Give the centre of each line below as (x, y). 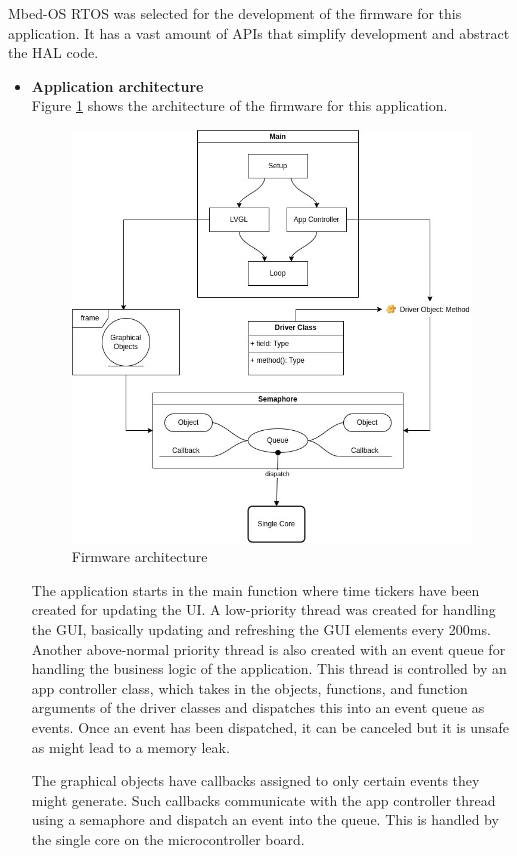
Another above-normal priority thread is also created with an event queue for (268, 648)
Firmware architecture (139, 556)
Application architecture (117, 85)
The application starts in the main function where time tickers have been (255, 589)
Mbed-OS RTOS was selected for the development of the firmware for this (235, 13)
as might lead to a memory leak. (130, 746)
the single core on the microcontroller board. (168, 839)
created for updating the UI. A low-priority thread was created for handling (263, 609)
